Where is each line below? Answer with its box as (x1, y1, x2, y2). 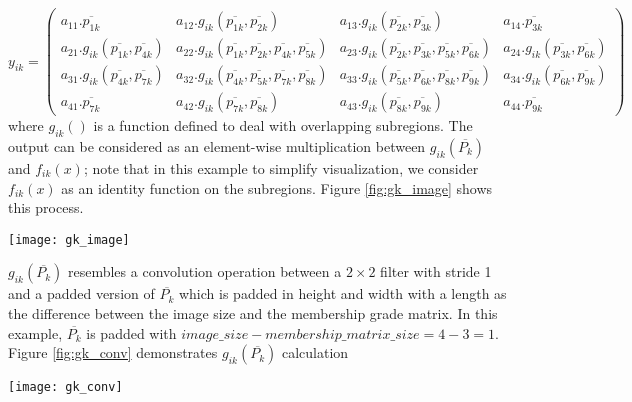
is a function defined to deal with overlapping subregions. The (93, 115, 473, 136)
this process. (8, 197, 84, 218)
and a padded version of (8, 283, 155, 304)
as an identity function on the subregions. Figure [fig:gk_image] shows (61, 177, 493, 198)
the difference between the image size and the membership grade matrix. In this (8, 303, 498, 324)
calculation (281, 342, 349, 363)
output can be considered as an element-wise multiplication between (8, 135, 426, 156)
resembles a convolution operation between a (67, 261, 342, 282)
